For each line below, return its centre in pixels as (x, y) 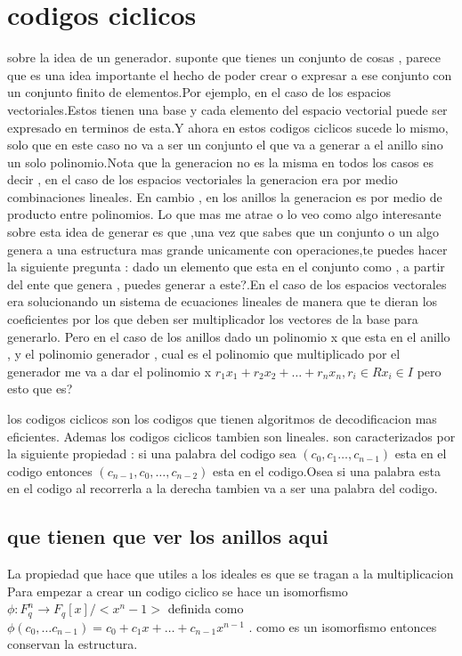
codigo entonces (50, 470)
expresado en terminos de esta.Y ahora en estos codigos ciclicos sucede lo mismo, (228, 127)
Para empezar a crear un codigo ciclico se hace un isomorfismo (178, 591)
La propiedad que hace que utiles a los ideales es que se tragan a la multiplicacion (231, 574)
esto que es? (40, 389)
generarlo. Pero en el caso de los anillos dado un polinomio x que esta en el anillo (229, 336)
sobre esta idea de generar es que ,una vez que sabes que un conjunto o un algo (223, 232)
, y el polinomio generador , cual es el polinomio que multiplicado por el (204, 354)
